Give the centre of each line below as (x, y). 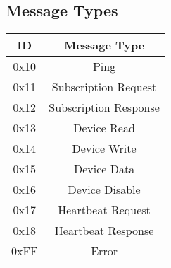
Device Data (104, 169)
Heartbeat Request (104, 210)
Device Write (104, 148)
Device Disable (104, 190)
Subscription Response (104, 107)
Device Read (104, 128)
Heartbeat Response (104, 231)
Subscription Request (104, 87)
